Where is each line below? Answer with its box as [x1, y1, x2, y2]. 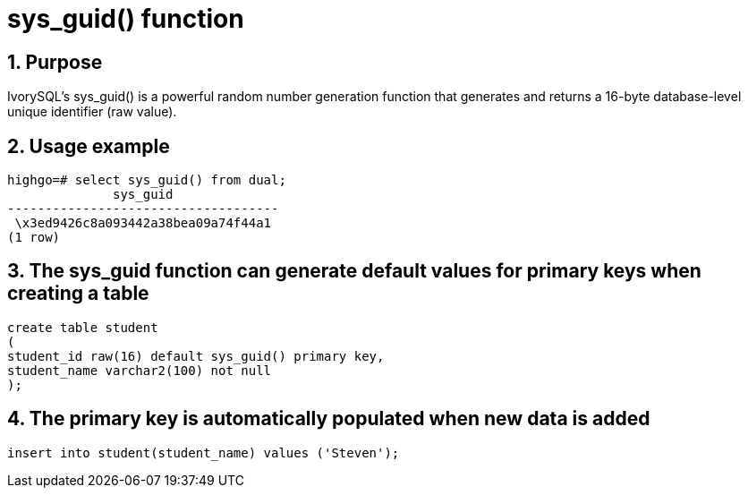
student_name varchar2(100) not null [7, 363, 272, 378]
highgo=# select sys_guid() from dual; [7, 173, 286, 188]
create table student [7, 320, 158, 335]
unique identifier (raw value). [7, 104, 177, 120]
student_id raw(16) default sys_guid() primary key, [7, 348, 385, 363]
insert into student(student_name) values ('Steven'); [7, 445, 400, 460]
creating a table [7, 282, 149, 305]
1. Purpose [7, 50, 103, 73]
